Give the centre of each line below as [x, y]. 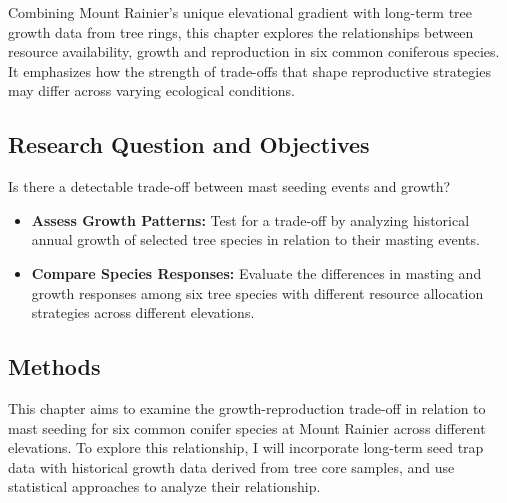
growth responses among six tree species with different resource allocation [257, 292]
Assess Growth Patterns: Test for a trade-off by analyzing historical [250, 219]
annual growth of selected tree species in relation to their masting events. [255, 239]
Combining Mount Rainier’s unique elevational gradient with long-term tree [240, 12]
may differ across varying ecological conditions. [151, 90]
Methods [54, 366]
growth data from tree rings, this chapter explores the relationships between [241, 31]
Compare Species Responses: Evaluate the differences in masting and [256, 272]
